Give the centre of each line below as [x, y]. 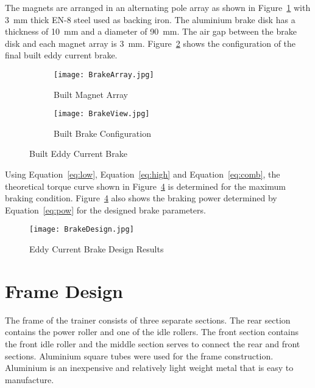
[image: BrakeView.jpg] [102, 114]
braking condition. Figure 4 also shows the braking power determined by [141, 198]
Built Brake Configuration [102, 133]
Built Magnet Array [91, 94]
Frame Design [64, 290]
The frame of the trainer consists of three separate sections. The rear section [148, 320]
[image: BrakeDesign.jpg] [82, 230]
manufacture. [30, 379]
